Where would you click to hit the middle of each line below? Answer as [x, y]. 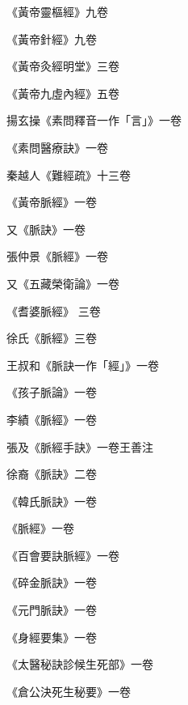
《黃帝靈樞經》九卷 [57, 11]
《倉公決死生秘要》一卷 [69, 691]
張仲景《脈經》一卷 [57, 256]
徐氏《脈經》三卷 [52, 338]
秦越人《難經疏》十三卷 [69, 174]
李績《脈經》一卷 [52, 419]
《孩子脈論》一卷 [52, 392]
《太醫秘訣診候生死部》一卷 [80, 664]
